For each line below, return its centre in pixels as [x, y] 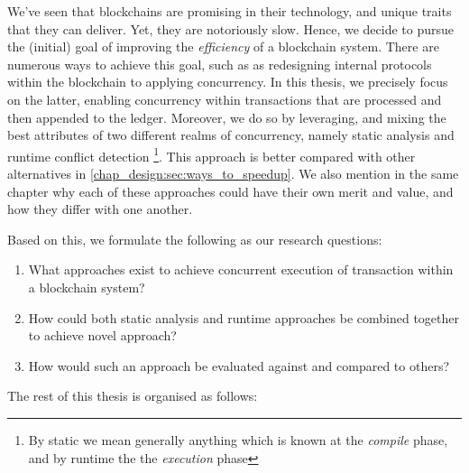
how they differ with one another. [100, 209]
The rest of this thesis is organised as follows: [133, 396]
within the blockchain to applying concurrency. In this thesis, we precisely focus [228, 82]
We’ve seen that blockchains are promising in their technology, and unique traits [230, 11]
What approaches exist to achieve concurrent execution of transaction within [241, 269]
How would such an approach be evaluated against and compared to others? [239, 365]
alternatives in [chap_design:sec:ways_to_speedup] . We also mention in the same [233, 173]
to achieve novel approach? [102, 335]
